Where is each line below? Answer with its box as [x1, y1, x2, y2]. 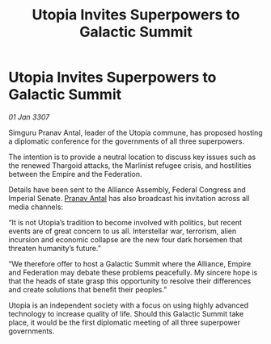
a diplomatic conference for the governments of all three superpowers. [8, 136, 245, 146]
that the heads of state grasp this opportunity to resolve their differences [8, 276, 252, 286]
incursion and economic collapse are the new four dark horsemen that [8, 234, 243, 244]
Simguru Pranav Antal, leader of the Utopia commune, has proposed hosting [8, 128, 263, 137]
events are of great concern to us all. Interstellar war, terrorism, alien [8, 226, 237, 236]
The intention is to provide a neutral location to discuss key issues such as [8, 152, 256, 162]
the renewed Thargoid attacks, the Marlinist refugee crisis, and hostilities [8, 160, 252, 170]
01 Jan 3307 [8, 111, 50, 122]
